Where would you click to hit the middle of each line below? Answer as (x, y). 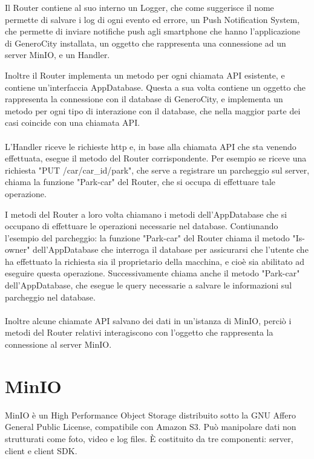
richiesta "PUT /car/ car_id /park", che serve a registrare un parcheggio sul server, (157, 170)
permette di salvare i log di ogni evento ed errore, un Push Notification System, (152, 19)
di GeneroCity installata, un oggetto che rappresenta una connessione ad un (146, 43)
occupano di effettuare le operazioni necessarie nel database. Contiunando (142, 226)
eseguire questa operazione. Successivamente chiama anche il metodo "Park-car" (152, 273)
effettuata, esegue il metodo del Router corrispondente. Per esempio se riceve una (156, 158)
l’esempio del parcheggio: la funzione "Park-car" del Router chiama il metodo (147, 237)
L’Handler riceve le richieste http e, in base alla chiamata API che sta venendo (151, 146)
